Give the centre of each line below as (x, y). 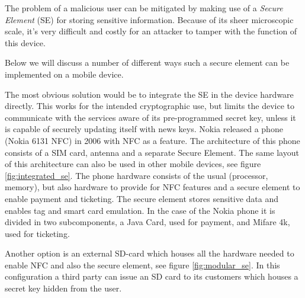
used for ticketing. (37, 233)
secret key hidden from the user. (63, 288)
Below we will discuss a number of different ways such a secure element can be (147, 63)
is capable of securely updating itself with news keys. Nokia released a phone (144, 129)
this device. (25, 42)
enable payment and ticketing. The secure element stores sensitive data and (142, 198)
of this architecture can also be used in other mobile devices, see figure (133, 164)
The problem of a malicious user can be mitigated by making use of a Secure (144, 8)
